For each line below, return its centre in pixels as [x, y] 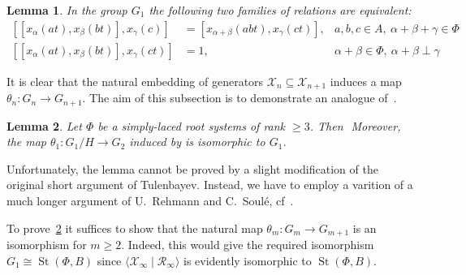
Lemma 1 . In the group [67, 10]
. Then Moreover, [355, 125]
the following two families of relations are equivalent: [280, 10]
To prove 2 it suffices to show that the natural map [135, 228]
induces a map [366, 81]
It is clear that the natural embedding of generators [135, 81]
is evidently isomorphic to [248, 260]
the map [27, 142]
